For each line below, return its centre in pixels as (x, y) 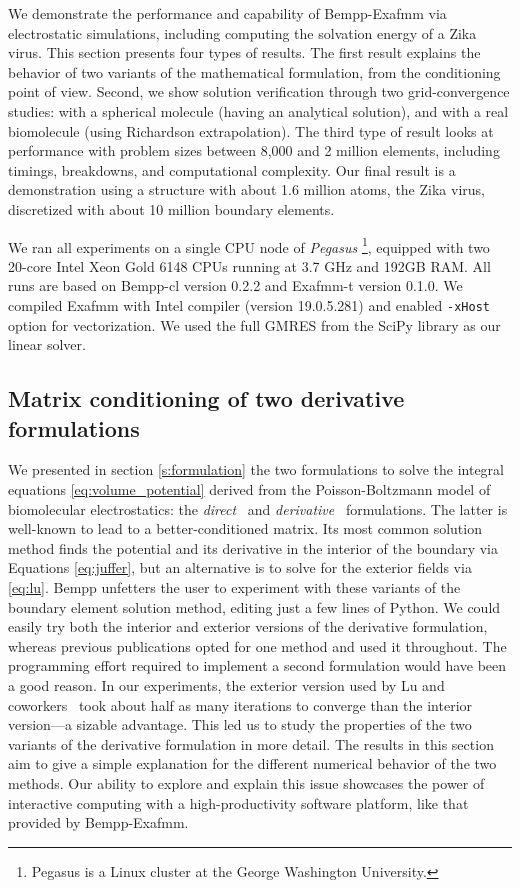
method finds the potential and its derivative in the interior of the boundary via (253, 547)
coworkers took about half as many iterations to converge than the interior (240, 704)
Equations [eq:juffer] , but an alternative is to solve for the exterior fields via (240, 567)
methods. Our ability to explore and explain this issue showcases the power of (246, 782)
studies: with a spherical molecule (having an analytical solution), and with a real (258, 110)
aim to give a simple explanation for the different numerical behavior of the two (252, 763)
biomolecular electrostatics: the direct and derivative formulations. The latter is (258, 508)
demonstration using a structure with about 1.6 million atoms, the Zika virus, (246, 189)
